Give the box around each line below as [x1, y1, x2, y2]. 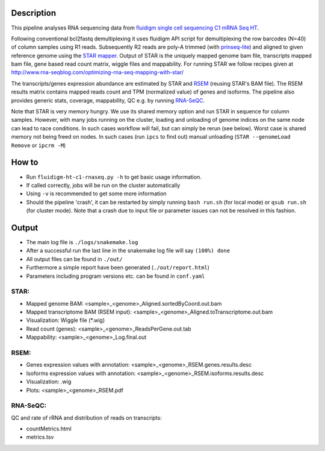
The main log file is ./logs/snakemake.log [26, 238, 138, 245]
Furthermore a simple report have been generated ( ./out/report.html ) [26, 264, 210, 271]
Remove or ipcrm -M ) [11, 142, 66, 149]
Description [11, 8, 57, 18]
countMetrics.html [26, 425, 72, 432]
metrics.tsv [26, 434, 54, 441]
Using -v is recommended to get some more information [26, 190, 167, 197]
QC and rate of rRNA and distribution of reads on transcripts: [11, 414, 162, 421]
